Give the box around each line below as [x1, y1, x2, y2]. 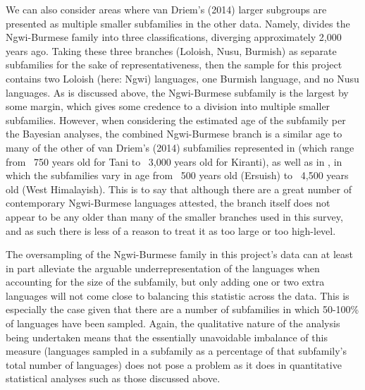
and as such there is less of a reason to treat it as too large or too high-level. [6, 223, 336, 238]
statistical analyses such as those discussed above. [6, 371, 221, 386]
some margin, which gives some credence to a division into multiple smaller [6, 99, 330, 114]
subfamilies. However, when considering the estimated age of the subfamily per [6, 112, 346, 127]
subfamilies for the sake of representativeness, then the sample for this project [6, 57, 342, 72]
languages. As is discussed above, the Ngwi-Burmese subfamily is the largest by [6, 85, 349, 99]
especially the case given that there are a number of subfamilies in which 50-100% [6, 302, 359, 317]
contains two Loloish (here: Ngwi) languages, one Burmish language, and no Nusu [6, 71, 359, 85]
